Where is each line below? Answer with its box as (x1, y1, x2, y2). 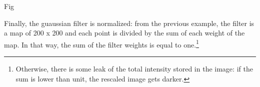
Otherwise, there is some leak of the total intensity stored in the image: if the (15, 63, 253, 74)
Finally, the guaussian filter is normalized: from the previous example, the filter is (4, 17, 254, 28)
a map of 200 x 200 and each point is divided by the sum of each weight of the (4, 27, 245, 38)
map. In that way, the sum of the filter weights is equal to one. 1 (4, 37, 199, 49)
